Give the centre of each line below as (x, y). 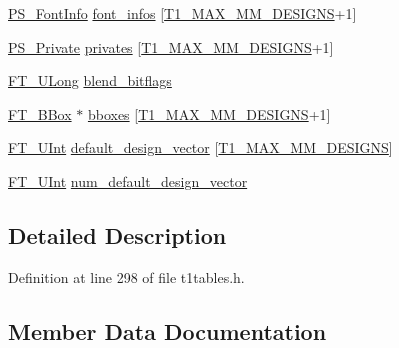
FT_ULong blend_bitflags (90, 80)
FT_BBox (40, 113)
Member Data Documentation (167, 330)
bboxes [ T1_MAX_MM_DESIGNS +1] (209, 113)
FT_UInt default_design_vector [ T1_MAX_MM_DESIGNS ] (200, 147)
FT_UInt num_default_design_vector (128, 180)
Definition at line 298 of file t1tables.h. (126, 276)
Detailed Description (117, 234)
